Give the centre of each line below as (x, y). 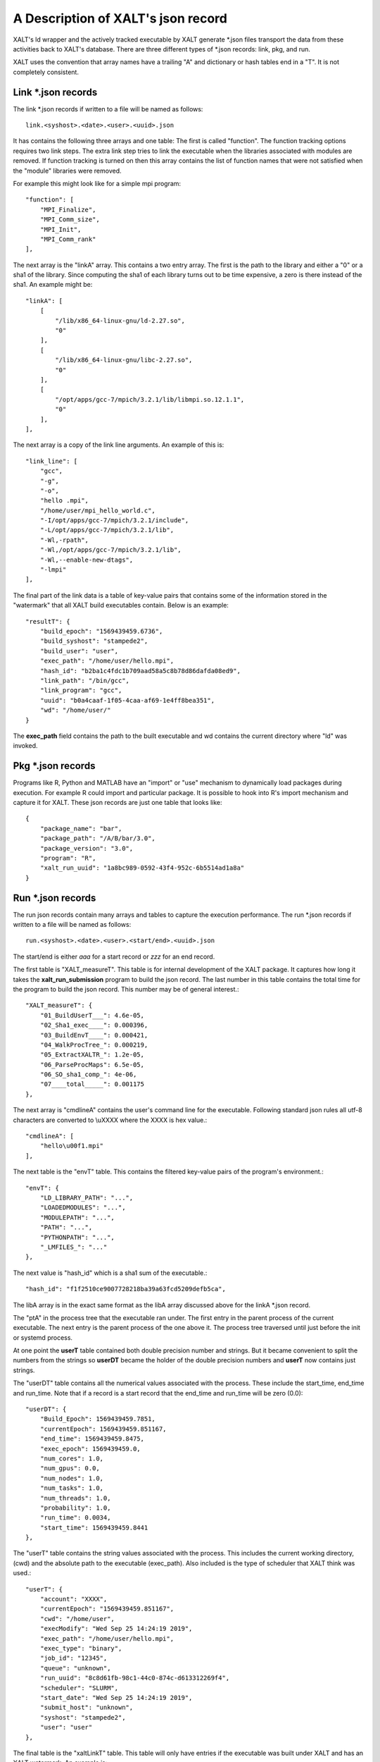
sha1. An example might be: (53, 285)
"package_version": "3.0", (87, 848)
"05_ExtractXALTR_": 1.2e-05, (92, 1055)
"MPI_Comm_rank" (68, 239)
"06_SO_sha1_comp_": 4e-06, (88, 1074)
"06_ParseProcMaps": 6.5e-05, (92, 1065)
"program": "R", (68, 858)
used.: (22, 1573)
